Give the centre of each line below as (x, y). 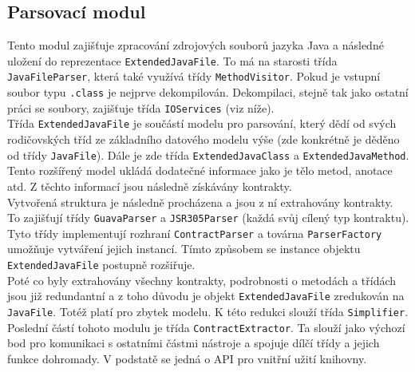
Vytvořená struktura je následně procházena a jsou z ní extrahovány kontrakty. (200, 202)
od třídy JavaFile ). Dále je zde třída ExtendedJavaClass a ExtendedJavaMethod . (208, 154)
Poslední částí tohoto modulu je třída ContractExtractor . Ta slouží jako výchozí (206, 327)
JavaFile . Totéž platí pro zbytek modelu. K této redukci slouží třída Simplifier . (208, 311)
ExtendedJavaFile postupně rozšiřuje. (101, 265)
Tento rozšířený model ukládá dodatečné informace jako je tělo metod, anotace (200, 170)
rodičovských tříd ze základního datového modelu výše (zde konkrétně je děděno (204, 139)
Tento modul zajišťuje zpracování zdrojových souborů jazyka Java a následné (196, 45)
